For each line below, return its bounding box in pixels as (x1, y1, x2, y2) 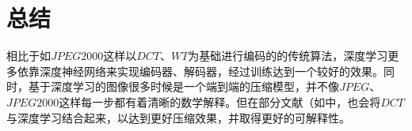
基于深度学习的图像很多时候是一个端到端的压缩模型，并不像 (28, 78, 339, 95)
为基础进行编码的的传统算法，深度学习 (188, 47, 388, 64)
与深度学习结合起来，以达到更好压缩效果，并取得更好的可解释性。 (6, 109, 350, 125)
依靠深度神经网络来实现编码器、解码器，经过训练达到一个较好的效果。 (17, 62, 383, 79)
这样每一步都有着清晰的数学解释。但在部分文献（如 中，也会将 (59, 93, 381, 110)
